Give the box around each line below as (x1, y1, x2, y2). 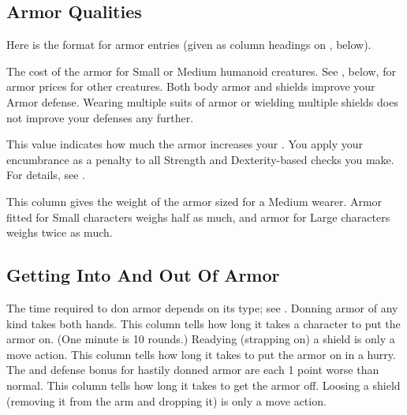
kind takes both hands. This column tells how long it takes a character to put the (6, 315, 401, 331)
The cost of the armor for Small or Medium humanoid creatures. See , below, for (6, 62, 396, 79)
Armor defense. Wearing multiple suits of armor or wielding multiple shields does (6, 93, 398, 110)
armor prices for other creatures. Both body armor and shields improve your (6, 78, 375, 95)
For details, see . (6, 166, 85, 183)
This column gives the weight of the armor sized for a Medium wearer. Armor (6, 193, 383, 209)
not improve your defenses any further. (6, 109, 194, 125)
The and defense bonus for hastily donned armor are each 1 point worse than (6, 361, 379, 378)
